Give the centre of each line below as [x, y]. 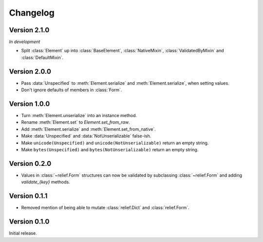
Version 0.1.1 [28, 196]
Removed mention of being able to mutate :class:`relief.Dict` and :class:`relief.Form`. [105, 208]
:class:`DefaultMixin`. [42, 57]
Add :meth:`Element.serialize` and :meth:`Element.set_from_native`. [88, 129]
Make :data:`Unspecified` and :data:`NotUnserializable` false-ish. [86, 136]
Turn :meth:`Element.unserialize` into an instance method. [79, 116]
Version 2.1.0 [29, 30]
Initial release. [23, 233]
